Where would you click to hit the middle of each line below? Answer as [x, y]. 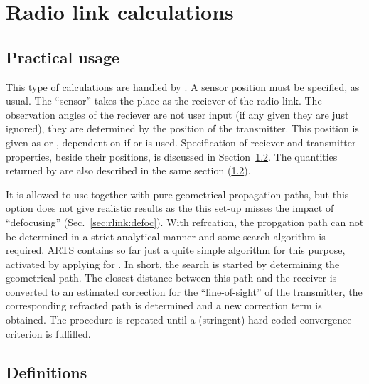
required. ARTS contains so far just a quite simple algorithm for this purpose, [176, 250]
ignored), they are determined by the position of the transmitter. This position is [182, 128]
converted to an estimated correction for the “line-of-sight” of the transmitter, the [184, 291]
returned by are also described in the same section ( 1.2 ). [128, 170]
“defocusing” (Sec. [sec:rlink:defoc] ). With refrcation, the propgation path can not [185, 222]
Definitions [47, 372]
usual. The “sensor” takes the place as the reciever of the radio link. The [164, 101]
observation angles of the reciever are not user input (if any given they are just [177, 114]
